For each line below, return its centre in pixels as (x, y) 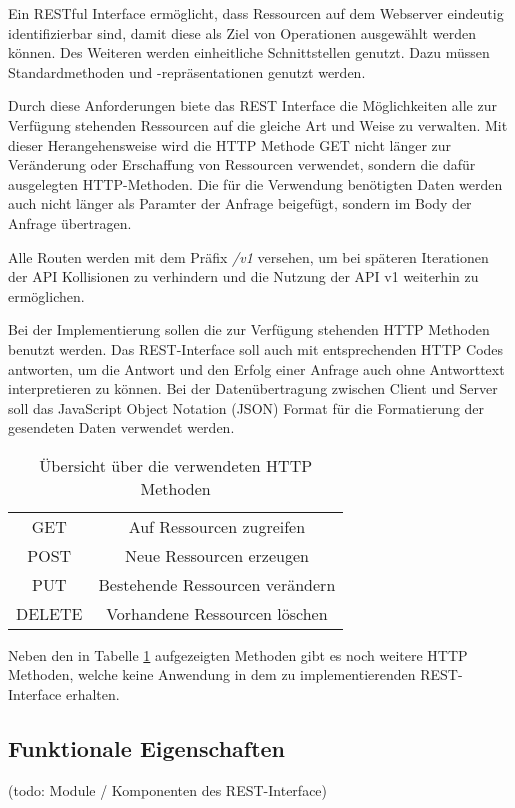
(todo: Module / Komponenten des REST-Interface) (168, 789)
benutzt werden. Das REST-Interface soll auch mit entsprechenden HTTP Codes (256, 348)
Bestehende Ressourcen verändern (217, 584)
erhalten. (92, 694)
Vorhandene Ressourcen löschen (217, 613)
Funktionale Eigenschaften (147, 748)
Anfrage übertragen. (70, 222)
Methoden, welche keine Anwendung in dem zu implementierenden (212, 674)
